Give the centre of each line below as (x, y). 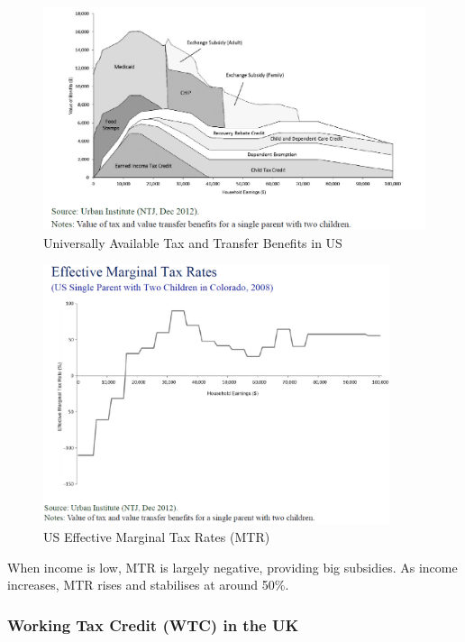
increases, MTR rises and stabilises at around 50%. (148, 585)
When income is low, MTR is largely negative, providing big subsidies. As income (232, 567)
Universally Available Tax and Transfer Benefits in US (193, 242)
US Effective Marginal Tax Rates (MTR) (157, 536)
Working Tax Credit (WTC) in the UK (153, 624)
